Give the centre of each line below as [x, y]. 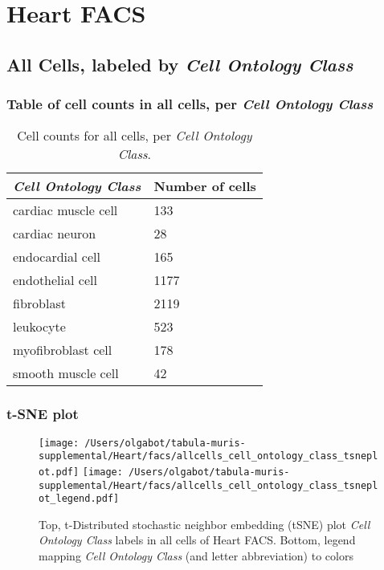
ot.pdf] [59, 472]
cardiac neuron [55, 234]
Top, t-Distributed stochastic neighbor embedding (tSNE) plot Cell [204, 524]
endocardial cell [57, 257]
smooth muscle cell [66, 373]
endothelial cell [55, 280]
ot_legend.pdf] [79, 499]
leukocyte [39, 327]
